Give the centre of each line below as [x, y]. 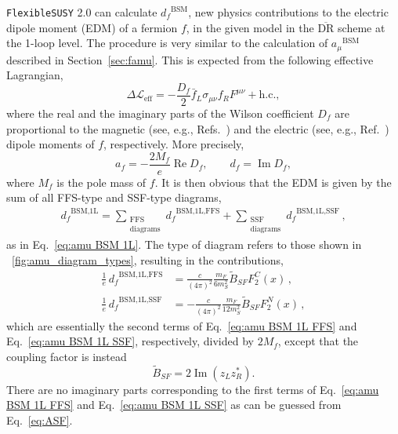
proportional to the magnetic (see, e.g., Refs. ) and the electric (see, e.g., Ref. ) [198, 128]
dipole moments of [51, 144]
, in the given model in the [250, 27]
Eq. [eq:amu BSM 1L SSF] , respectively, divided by [130, 341]
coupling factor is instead [67, 356]
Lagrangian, [35, 75]
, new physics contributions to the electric [288, 12]
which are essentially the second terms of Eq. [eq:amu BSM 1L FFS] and [182, 325]
